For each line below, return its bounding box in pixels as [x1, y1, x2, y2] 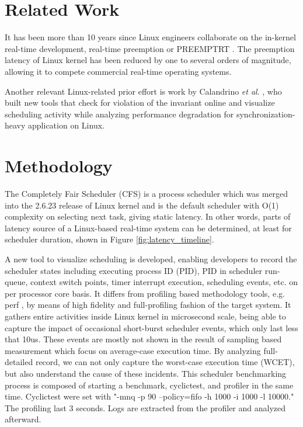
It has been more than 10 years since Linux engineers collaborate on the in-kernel [5, 31, 296, 43]
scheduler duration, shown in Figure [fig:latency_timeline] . [5, 233, 214, 245]
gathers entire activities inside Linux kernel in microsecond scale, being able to [5, 310, 286, 322]
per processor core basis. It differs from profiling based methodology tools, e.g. [5, 287, 285, 299]
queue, [5, 276, 28, 288]
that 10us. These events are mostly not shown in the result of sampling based [5, 333, 282, 345]
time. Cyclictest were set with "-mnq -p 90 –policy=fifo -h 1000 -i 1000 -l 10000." [5, 390, 294, 402]
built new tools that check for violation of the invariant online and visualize [5, 96, 275, 109]
